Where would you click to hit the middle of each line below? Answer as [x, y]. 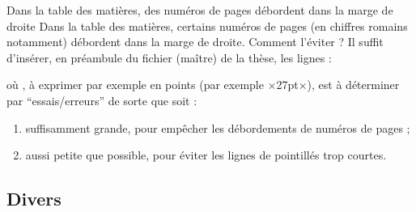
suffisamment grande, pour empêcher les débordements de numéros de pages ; [218, 127]
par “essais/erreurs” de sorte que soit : [102, 100]
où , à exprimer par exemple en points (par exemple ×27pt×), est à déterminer [203, 85]
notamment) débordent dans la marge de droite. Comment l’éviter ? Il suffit [195, 42]
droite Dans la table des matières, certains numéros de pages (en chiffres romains [207, 25]
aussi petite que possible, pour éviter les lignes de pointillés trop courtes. [206, 155]
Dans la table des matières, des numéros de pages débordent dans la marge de [200, 10]
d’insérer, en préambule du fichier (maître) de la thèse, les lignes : [169, 57]
